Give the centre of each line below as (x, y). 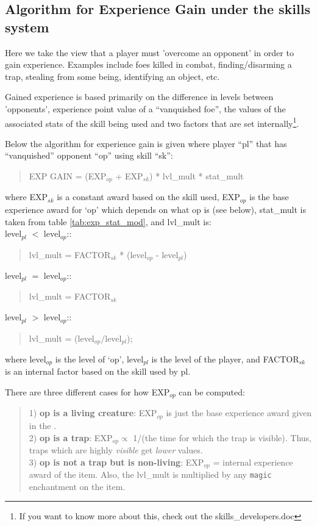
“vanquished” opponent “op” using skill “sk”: (89, 155)
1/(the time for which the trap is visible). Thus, (222, 437)
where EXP (27, 197)
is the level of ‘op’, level (99, 358)
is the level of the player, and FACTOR (225, 358)
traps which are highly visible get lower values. (116, 449)
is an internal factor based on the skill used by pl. (98, 371)
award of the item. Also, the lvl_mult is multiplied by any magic (150, 474)
